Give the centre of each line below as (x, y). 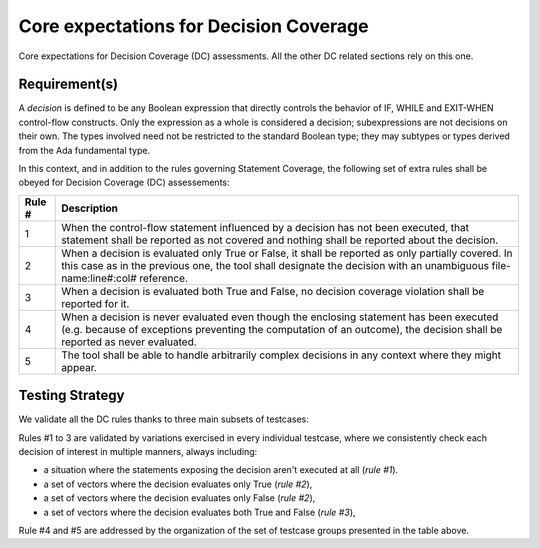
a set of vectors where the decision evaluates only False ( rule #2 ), (179, 498)
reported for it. (95, 303)
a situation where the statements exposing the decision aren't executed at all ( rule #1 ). (221, 470)
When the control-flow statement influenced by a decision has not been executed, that (265, 227)
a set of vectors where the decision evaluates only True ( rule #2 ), (178, 484)
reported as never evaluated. (129, 342)
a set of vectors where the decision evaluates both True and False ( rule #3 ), (199, 512)
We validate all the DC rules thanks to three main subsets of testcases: (163, 419)
